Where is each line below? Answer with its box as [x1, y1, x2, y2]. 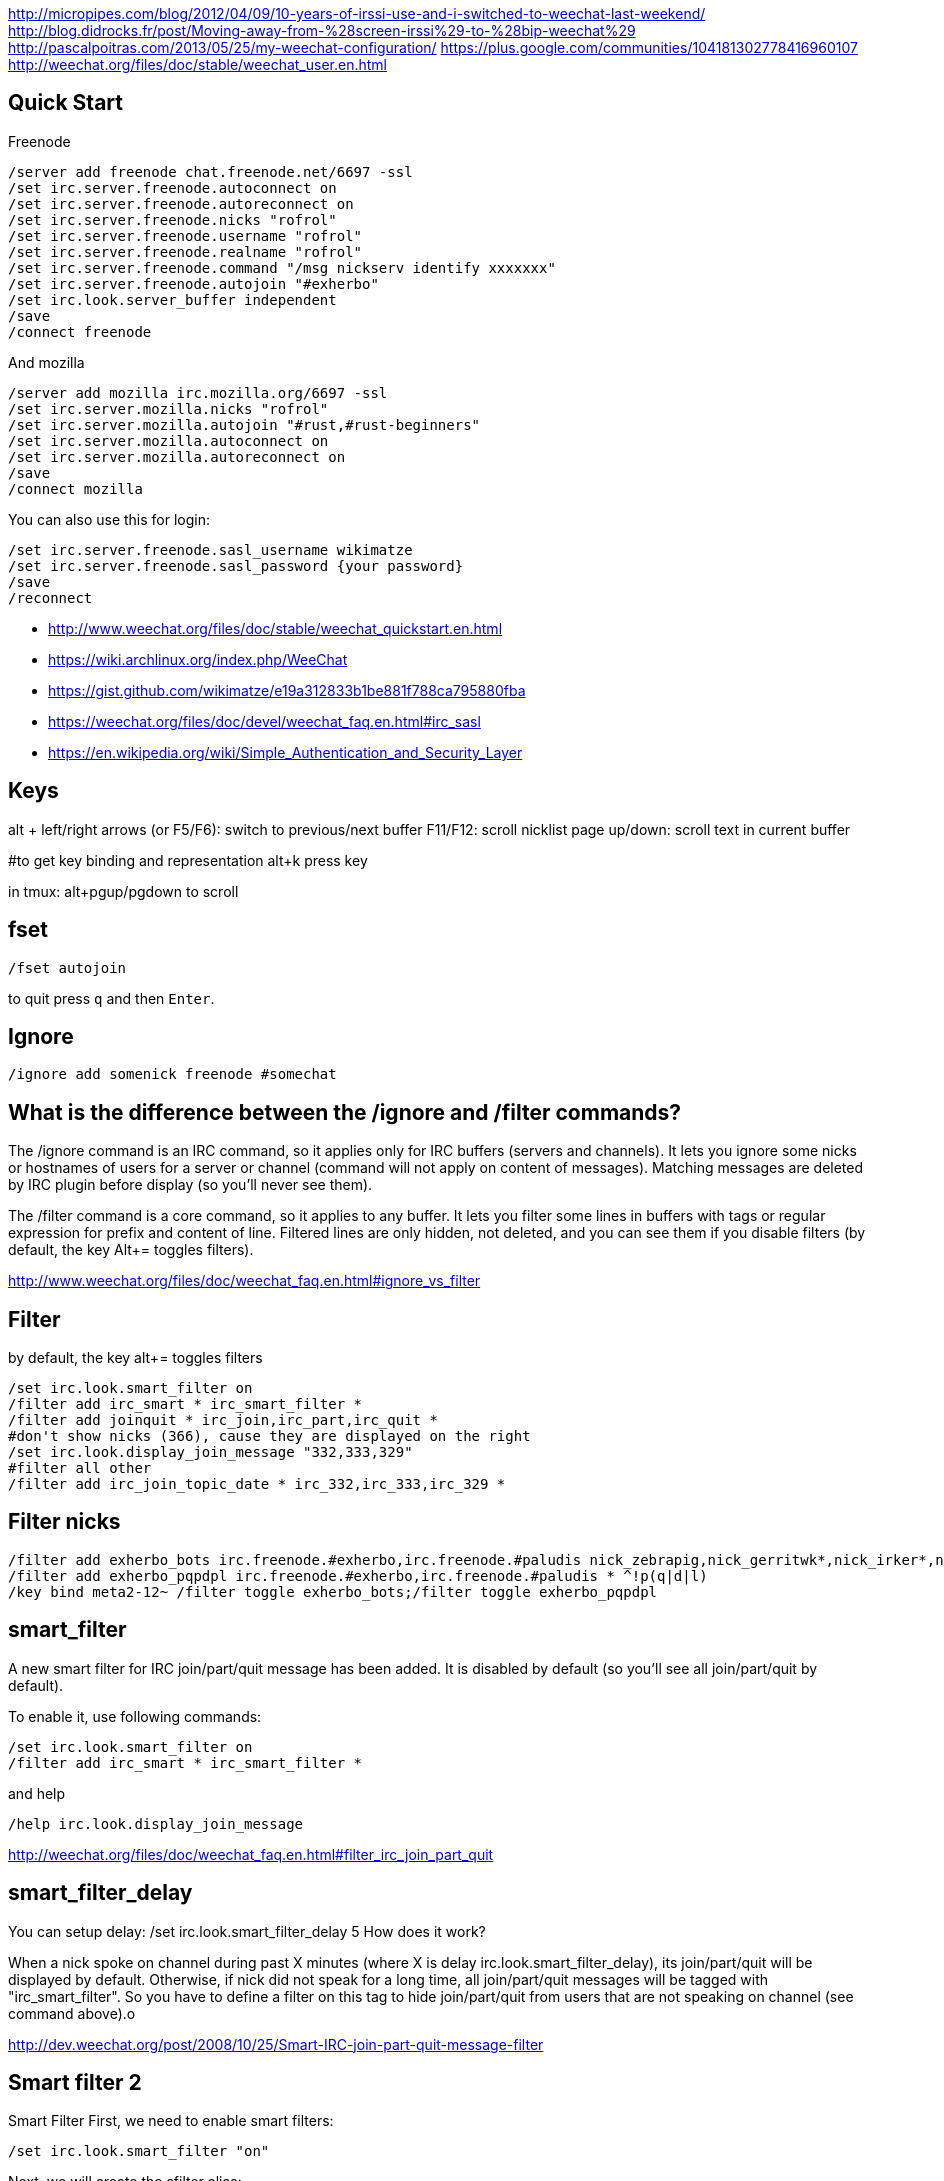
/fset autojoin [8, 959, 127, 976]
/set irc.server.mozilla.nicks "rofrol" [8, 400, 329, 417]
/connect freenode [8, 323, 152, 340]
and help [8, 1784, 66, 1802]
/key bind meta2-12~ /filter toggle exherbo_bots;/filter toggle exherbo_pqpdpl [8, 1583, 658, 1600]
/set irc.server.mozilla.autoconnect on [8, 432, 329, 449]
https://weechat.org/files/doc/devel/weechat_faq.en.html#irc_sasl [48, 712, 481, 730]
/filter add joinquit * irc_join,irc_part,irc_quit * [8, 1412, 438, 1429]
